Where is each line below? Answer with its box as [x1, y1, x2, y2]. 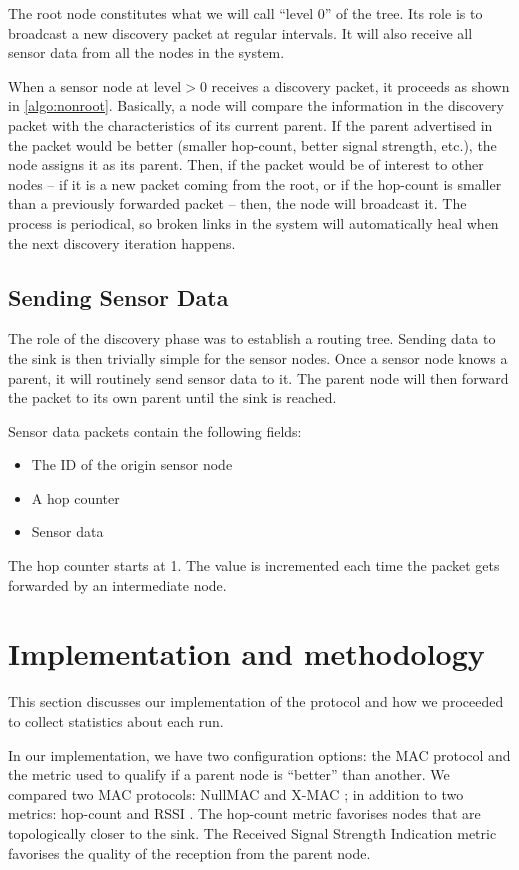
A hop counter [31, 487, 120, 508]
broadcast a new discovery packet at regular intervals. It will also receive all [8, 22, 473, 43]
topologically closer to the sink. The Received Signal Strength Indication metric [8, 822, 497, 843]
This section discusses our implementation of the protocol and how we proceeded [8, 691, 504, 712]
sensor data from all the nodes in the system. [8, 42, 285, 63]
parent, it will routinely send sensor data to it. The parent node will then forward [8, 367, 509, 388]
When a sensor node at [8, 75, 149, 96]
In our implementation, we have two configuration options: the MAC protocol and [8, 744, 511, 765]
